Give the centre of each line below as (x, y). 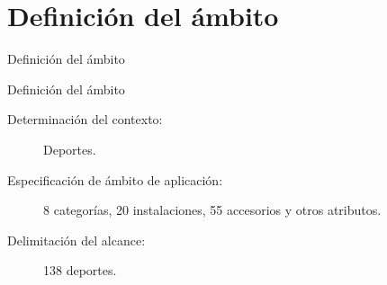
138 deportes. (80, 270)
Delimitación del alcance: (76, 240)
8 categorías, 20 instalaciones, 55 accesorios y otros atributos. (212, 210)
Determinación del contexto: (85, 119)
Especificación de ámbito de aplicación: (115, 179)
